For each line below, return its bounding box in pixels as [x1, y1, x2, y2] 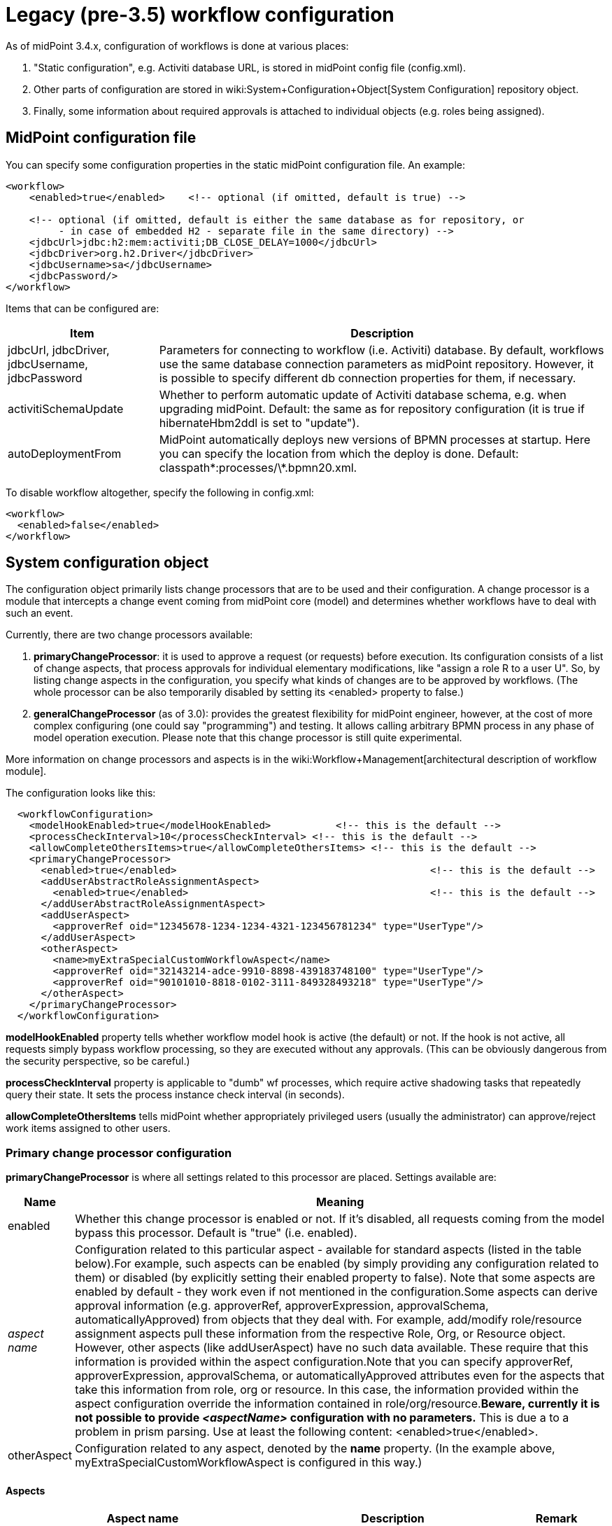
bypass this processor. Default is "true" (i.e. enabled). [75, 1226, 357, 1240]
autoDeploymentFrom [8, 446, 122, 461]
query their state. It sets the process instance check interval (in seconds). [6, 1088, 345, 1101]
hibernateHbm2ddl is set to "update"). [159, 415, 360, 430]
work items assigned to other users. [6, 1122, 171, 1135]
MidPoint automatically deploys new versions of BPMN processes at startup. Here [159, 432, 591, 447]
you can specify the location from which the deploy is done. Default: [159, 446, 519, 461]
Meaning [316, 1195, 364, 1210]
